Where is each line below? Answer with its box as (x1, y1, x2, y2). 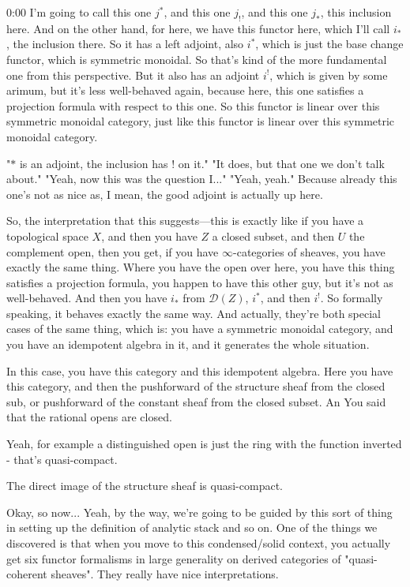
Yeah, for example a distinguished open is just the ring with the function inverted (6, 436, 402, 452)
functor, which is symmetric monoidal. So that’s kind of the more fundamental (6, 50, 387, 67)
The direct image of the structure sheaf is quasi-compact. (6, 477, 283, 494)
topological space (6, 227, 88, 244)
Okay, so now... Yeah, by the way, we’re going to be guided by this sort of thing (6, 503, 393, 520)
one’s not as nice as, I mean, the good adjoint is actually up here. (6, 185, 323, 202)
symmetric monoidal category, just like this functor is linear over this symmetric (6, 113, 395, 129)
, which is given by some (269, 66, 388, 83)
